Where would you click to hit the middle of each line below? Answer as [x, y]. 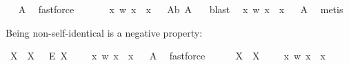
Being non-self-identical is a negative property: [104, 32]
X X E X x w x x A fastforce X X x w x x [168, 56]
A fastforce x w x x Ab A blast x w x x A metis [181, 9]
